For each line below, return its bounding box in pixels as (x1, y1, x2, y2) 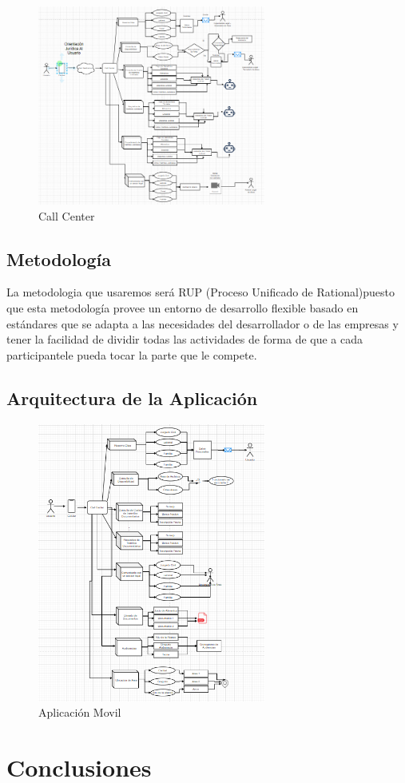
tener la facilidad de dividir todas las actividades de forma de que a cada (6, 331, 363, 348)
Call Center (38, 207, 95, 224)
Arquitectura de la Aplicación (6, 385, 258, 410)
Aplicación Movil (38, 704, 121, 721)
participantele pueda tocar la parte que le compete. (6, 346, 257, 363)
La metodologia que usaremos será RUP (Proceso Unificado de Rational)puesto (6, 284, 395, 300)
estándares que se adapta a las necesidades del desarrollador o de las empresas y (6, 315, 399, 332)
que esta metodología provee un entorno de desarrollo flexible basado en (6, 300, 359, 316)
